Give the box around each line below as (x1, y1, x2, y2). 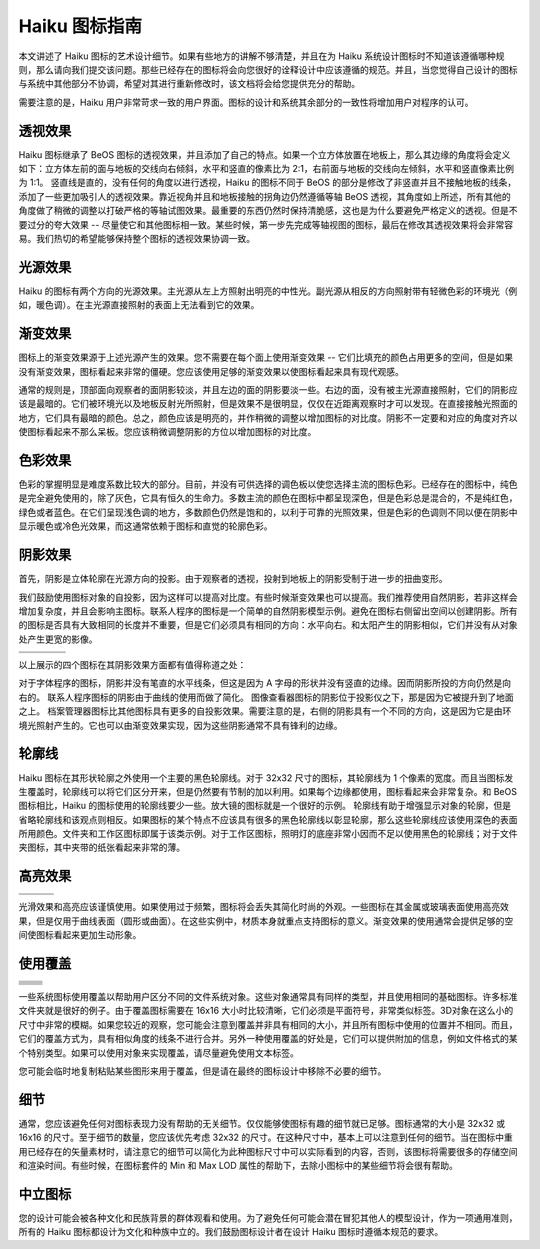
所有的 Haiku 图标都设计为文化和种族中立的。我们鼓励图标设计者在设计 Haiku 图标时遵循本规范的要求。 (18, 1226, 444, 1238)
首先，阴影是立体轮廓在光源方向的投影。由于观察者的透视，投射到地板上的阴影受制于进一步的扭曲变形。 (18, 573, 448, 585)
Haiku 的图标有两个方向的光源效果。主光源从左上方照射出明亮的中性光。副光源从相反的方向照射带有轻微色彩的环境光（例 (18, 285, 518, 297)
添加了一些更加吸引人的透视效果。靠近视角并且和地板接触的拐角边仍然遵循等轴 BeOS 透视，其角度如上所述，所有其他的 (18, 190, 511, 202)
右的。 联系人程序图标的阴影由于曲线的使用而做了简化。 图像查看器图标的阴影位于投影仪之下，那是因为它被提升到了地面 (18, 691, 514, 703)
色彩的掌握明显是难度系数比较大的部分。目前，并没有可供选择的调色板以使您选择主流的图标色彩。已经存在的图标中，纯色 (18, 478, 518, 490)
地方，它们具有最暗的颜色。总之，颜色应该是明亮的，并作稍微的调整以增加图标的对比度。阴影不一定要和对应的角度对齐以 (18, 411, 518, 424)
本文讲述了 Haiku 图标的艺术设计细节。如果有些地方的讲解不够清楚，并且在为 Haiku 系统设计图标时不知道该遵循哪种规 (18, 50, 505, 62)
